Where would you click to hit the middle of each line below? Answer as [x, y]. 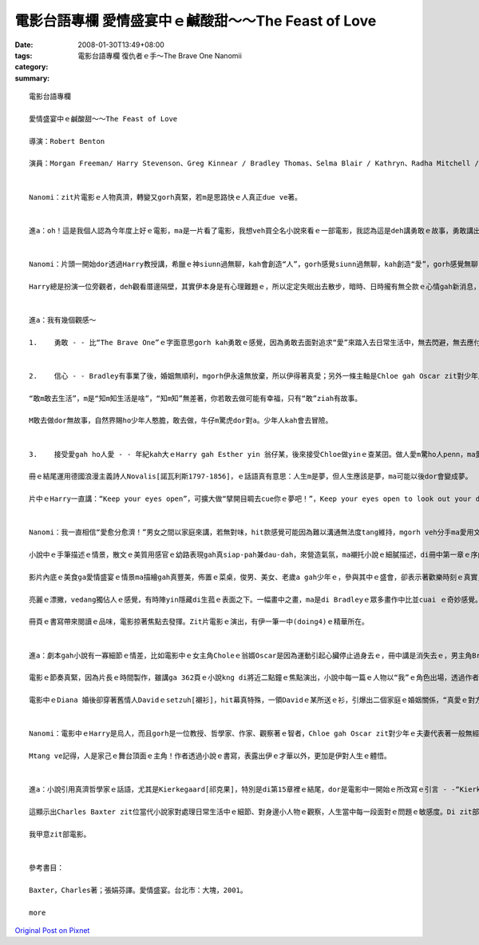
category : [32, 67]
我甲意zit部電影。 [60, 834]
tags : [24, 55]
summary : [32, 78]
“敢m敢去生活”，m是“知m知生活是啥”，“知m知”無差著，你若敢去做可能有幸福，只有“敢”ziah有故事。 [196, 398]
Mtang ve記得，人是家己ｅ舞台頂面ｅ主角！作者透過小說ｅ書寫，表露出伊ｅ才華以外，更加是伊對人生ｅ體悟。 [210, 756]
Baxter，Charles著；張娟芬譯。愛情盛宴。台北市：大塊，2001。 [138, 890]
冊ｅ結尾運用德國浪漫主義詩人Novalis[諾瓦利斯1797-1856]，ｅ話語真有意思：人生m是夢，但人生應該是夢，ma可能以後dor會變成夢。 [251, 476]
